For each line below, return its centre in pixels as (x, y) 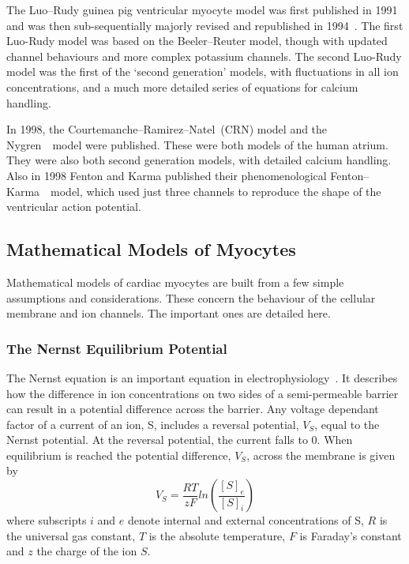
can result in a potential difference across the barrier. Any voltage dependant (193, 409)
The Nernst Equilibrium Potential (117, 348)
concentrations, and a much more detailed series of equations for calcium (182, 86)
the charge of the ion (87, 551)
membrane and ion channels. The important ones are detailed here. (169, 313)
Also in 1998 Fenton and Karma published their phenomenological (167, 175)
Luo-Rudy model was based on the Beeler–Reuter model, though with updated (197, 41)
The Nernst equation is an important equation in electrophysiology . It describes (202, 377)
